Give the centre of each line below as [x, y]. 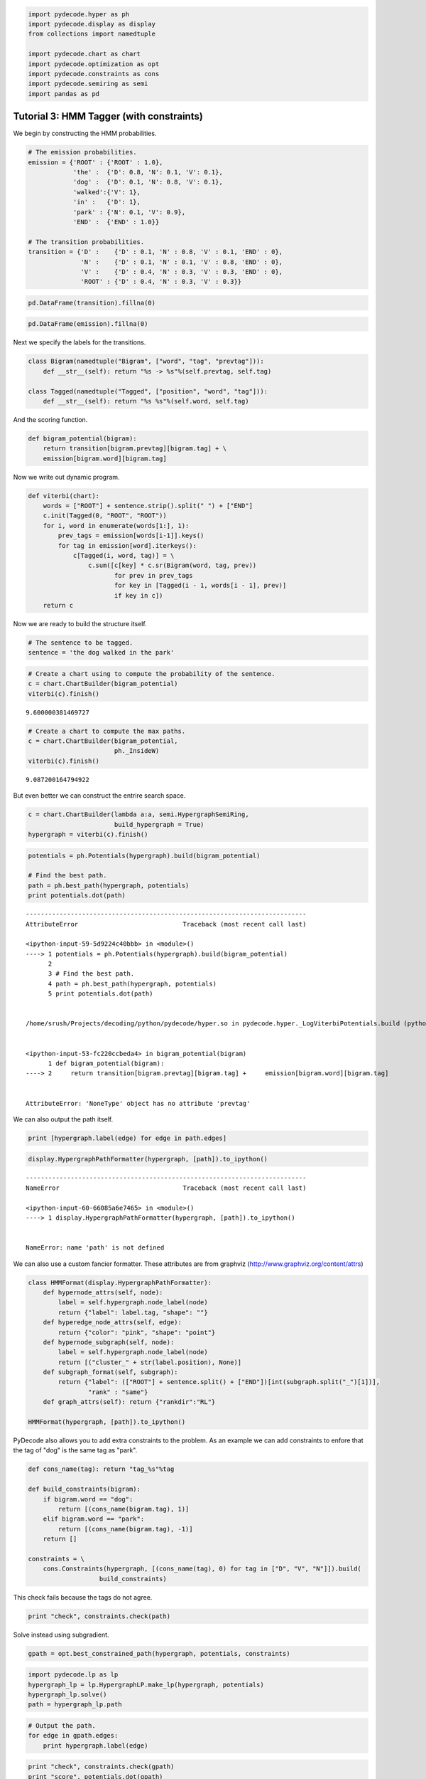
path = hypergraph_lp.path [75, 1705]
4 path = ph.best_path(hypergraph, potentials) [132, 983]
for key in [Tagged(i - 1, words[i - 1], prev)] [200, 586]
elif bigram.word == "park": [94, 1519]
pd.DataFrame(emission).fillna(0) [88, 324]
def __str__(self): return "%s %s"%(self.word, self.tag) [146, 401]
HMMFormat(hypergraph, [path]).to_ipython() [107, 1422]
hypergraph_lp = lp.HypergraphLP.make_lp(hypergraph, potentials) [146, 1684]
